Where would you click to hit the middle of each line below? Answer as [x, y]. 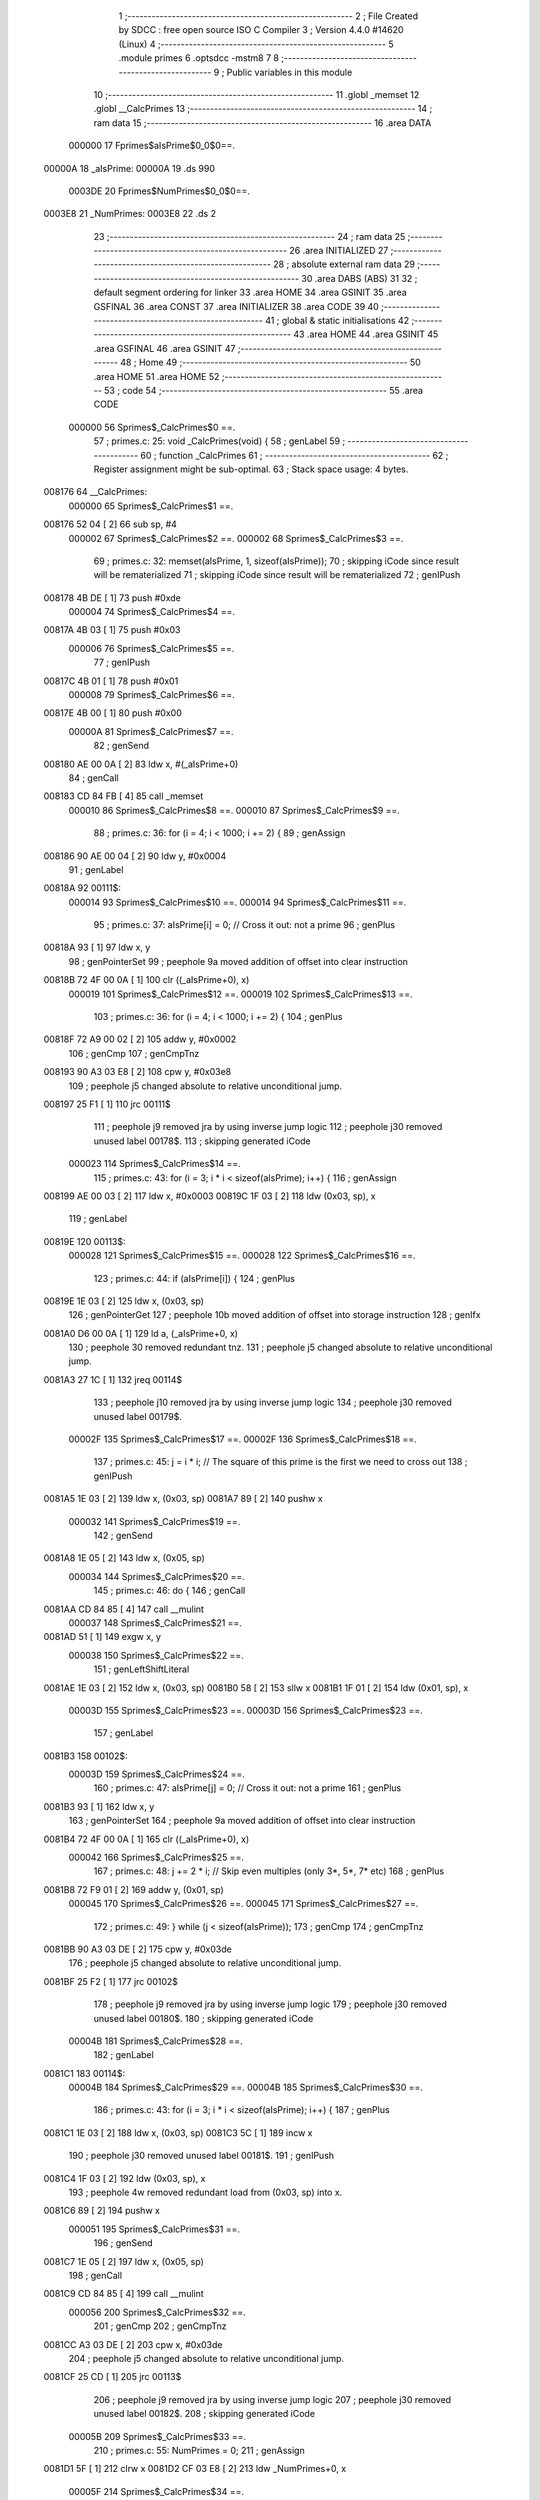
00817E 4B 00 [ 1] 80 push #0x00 [112, 713]
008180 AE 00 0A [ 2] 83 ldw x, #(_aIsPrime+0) [141, 764]
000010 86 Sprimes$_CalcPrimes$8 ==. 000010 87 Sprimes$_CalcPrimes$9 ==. [234, 810]
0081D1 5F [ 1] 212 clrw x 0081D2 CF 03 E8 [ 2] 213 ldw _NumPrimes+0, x [195, 2469]
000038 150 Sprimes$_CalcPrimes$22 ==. [156, 1655]
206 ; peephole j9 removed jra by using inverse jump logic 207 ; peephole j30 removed [272, 2399]
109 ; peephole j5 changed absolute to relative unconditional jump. [205, 1086]
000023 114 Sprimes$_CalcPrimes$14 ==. [155, 1164]
